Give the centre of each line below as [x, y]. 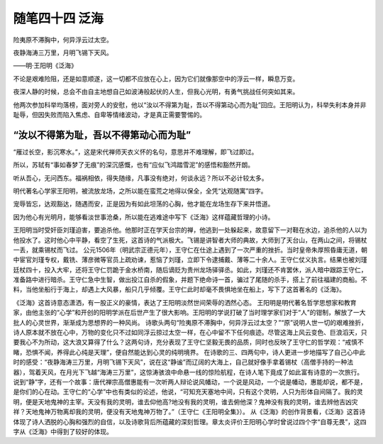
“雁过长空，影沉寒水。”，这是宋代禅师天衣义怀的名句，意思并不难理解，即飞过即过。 [135, 152]
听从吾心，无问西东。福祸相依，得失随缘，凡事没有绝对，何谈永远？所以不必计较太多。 [140, 178]
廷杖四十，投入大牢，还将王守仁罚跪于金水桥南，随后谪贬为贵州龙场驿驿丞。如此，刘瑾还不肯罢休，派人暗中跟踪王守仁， [190, 270]
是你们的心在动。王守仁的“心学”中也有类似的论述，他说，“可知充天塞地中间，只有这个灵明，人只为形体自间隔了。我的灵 [188, 392]
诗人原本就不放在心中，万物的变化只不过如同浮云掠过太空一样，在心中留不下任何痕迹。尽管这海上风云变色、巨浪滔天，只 [190, 333]
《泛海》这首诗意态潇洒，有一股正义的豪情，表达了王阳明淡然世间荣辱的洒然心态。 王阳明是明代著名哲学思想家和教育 [185, 302]
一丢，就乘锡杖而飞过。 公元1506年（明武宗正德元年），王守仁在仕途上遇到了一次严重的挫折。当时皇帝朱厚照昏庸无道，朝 [190, 250]
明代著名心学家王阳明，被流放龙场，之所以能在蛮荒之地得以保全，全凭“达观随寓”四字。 [140, 191]
